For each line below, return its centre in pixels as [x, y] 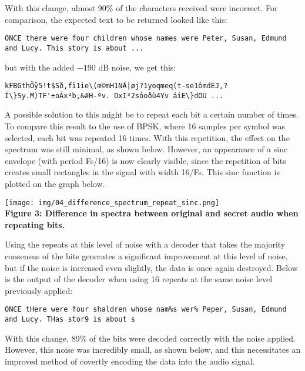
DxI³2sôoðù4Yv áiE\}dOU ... [169, 96]
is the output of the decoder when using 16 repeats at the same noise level [139, 279]
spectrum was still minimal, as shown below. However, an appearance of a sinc [146, 149]
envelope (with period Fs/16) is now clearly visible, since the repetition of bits [145, 160]
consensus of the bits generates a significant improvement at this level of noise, [146, 256]
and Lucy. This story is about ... [74, 48]
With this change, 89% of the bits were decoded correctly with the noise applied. [150, 338]
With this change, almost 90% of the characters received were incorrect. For [141, 8]
